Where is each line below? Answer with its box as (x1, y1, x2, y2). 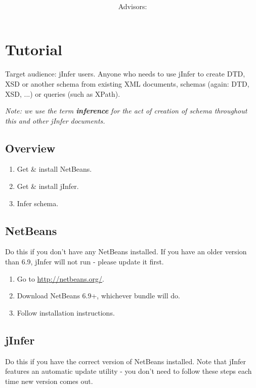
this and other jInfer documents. (5, 115, 105, 126)
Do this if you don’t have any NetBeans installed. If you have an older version (5, 246, 247, 257)
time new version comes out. (5, 375, 93, 386)
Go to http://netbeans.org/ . (17, 273, 104, 284)
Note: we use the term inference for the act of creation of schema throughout (5, 105, 247, 116)
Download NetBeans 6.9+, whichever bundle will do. (17, 290, 180, 301)
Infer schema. (17, 198, 59, 208)
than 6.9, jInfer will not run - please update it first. (5, 256, 164, 267)
